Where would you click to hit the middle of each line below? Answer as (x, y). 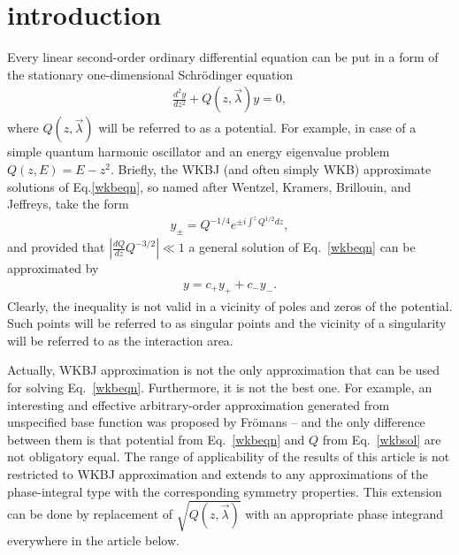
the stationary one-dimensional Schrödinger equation (150, 74)
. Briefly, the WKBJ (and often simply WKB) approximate (271, 168)
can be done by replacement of (90, 513)
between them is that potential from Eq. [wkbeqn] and (156, 439)
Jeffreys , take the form (68, 204)
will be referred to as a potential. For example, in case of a (257, 128)
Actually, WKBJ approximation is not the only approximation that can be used (224, 370)
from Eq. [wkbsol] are (382, 439)
